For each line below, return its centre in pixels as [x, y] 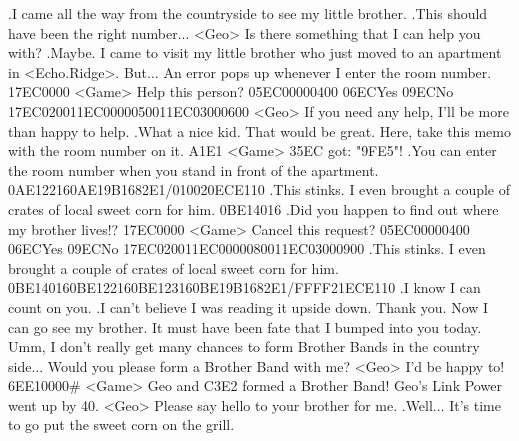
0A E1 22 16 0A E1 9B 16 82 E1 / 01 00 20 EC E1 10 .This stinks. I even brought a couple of [259, 189]
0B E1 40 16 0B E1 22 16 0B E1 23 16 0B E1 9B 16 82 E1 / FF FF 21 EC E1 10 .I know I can [244, 287]
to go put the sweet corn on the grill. [121, 424]
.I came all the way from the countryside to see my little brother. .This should [248, 13]
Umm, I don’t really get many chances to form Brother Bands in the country [244, 346]
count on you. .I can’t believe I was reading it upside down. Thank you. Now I [248, 306]
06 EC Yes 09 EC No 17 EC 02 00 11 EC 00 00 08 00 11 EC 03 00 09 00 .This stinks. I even [247, 248]
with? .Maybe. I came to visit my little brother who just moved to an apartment [255, 52]
